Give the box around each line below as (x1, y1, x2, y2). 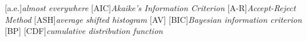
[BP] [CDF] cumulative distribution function (5, 25, 163, 37)
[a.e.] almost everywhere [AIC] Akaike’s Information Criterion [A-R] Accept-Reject (5, 2, 296, 13)
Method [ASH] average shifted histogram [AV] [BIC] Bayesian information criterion (5, 13, 302, 25)
